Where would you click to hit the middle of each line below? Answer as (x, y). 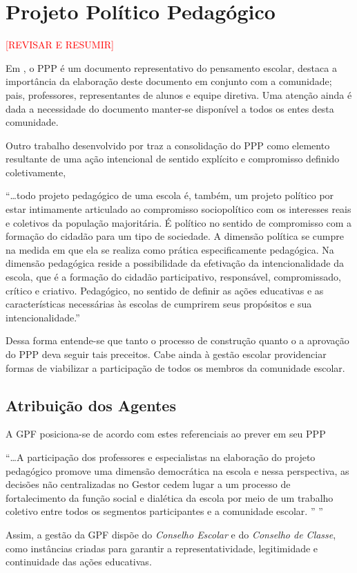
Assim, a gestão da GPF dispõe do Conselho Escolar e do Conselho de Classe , (171, 534)
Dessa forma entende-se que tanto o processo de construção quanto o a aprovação (177, 340)
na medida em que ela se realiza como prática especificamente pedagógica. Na (170, 249)
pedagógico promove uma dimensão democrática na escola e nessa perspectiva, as (177, 470)
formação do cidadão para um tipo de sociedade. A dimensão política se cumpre (175, 236)
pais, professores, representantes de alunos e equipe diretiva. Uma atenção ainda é (179, 94)
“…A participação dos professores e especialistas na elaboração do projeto (161, 457)
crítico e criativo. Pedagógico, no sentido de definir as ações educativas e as (165, 290)
